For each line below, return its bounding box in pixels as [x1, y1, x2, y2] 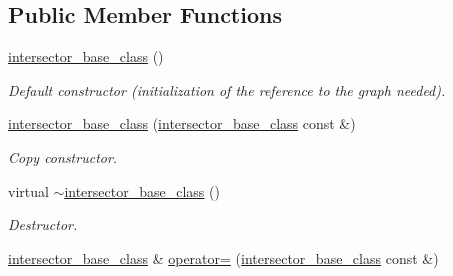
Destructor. [8, 214, 78, 235]
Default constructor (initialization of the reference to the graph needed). [8, 79, 446, 100]
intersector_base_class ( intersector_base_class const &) [8, 113, 356, 134]
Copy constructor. [8, 146, 118, 167]
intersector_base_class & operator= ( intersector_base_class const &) [8, 247, 439, 268]
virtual [8, 180, 49, 201]
